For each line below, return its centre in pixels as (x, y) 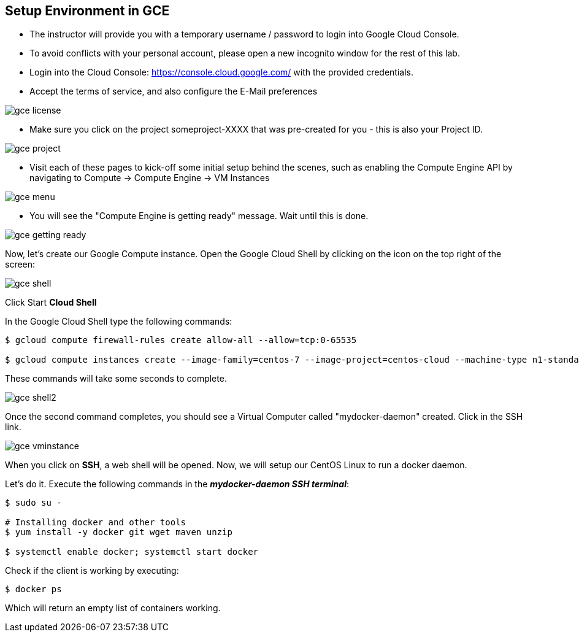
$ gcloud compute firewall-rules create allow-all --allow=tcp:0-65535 (181, 340)
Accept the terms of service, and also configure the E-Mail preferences (174, 91)
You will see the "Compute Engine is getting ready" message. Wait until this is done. (199, 216)
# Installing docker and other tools (96, 523)
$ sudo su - (33, 503)
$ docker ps (33, 589)
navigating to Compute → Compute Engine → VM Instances (150, 178)
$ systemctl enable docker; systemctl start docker (132, 552)
